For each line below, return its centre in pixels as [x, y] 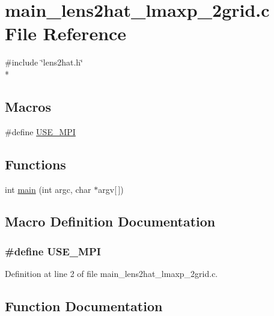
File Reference [66, 33]
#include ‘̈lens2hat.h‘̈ [44, 62]
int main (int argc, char [48, 189]
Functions [35, 164]
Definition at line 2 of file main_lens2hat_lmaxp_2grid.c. [111, 274]
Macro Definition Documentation [110, 221]
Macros [28, 106]
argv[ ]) [111, 189]
